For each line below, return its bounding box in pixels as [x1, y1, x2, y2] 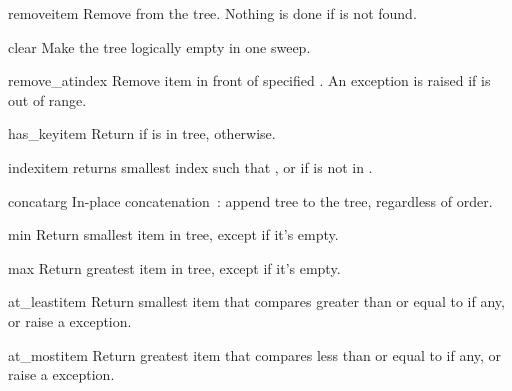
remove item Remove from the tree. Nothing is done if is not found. [8, 3, 417, 23]
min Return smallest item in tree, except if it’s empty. [8, 224, 339, 245]
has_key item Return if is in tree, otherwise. [8, 123, 276, 144]
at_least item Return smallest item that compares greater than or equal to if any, [8, 291, 505, 312]
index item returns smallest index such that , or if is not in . [8, 156, 373, 177]
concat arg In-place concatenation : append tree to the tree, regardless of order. [8, 190, 493, 211]
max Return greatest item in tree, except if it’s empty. [8, 257, 341, 278]
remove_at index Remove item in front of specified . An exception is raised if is [8, 70, 491, 91]
